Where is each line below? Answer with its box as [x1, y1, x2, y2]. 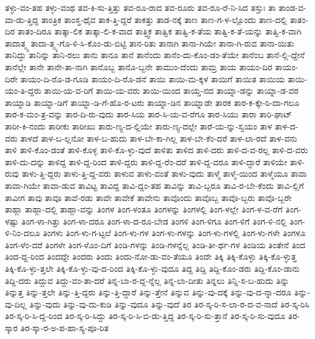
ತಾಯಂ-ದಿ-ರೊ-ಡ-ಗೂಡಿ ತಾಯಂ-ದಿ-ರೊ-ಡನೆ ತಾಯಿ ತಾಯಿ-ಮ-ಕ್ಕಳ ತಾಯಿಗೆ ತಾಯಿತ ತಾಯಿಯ [20, 72, 285, 85]
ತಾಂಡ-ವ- [278, 1, 307, 13]
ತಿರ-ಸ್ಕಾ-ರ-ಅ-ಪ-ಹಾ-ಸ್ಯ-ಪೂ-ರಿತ [20, 321, 109, 334]
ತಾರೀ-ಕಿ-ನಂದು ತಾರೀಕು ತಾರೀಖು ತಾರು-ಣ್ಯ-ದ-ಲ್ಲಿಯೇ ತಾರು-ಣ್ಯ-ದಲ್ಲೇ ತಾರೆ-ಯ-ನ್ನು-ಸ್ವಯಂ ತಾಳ [5, 119, 273, 132]
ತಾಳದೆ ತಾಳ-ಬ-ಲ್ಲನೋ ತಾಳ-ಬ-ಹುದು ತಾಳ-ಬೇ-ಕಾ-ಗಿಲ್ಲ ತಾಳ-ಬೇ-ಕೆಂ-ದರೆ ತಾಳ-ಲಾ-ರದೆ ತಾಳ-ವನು [20, 131, 297, 144]
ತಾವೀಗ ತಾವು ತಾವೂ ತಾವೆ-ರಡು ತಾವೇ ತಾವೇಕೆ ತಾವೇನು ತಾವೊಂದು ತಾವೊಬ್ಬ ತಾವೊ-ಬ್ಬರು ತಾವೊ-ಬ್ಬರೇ [5, 191, 292, 203]
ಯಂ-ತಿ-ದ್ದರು [5, 84, 42, 97]
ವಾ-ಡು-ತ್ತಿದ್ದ [5, 13, 39, 25]
